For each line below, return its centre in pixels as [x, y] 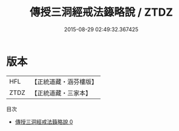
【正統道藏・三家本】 [61, 93]
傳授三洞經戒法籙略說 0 [44, 121]
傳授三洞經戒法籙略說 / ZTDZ [101, 12]
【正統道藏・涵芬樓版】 [64, 82]
